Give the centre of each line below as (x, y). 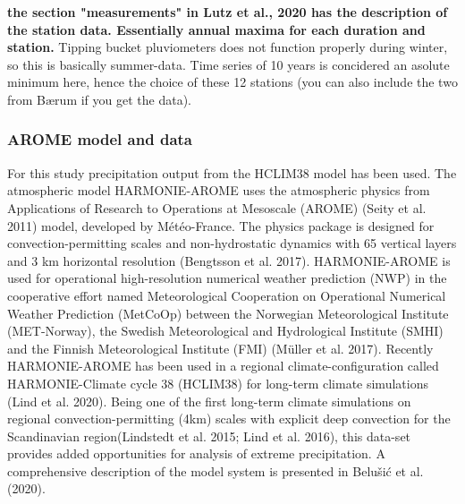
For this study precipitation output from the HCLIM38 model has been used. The (232, 172)
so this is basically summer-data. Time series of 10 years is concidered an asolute (228, 64)
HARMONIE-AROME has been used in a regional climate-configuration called (223, 366)
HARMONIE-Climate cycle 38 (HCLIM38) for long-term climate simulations (218, 383)
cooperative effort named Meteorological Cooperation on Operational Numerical (227, 295)
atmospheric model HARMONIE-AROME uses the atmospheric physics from (219, 190)
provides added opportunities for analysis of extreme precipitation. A (196, 453)
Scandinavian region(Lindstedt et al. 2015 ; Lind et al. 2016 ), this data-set (209, 436)
